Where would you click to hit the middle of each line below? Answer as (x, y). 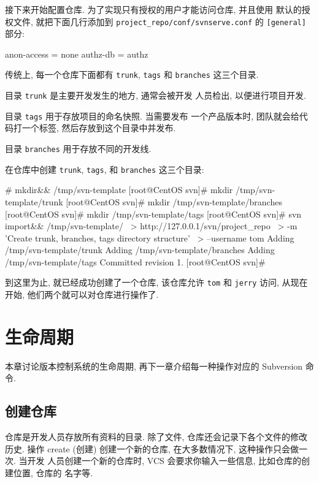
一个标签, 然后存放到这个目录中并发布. (99, 128)
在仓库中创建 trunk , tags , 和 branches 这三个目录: (105, 169)
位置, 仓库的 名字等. (53, 473)
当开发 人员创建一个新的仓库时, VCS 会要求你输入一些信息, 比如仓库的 (160, 461)
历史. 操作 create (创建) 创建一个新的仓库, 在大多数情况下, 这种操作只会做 (152, 448)
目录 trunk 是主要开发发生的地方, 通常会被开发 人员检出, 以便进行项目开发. (156, 95)
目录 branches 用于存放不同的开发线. (78, 148)
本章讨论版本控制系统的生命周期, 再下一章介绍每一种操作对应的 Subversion (154, 366)
